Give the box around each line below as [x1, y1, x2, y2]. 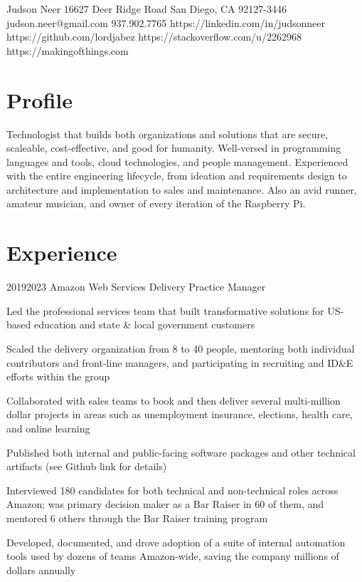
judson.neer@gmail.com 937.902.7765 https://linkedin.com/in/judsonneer [6, 15, 326, 30]
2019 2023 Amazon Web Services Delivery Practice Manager [6, 279, 266, 294]
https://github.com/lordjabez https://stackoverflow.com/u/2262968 [6, 29, 302, 44]
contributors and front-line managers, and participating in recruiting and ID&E [6, 355, 353, 370]
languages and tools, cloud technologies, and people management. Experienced [6, 154, 348, 169]
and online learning [6, 420, 90, 435]
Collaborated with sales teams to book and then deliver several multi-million [6, 393, 341, 407]
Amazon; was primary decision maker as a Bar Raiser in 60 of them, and [6, 497, 324, 511]
